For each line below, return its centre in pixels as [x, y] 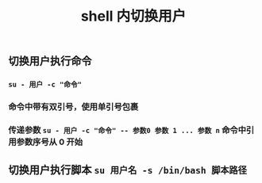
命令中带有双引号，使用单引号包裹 [73, 107]
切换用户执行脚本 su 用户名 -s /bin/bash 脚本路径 [128, 170]
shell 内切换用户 [133, 16]
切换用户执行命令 [50, 61]
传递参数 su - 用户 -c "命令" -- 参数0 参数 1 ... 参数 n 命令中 [127, 130]
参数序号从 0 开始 [50, 142]
